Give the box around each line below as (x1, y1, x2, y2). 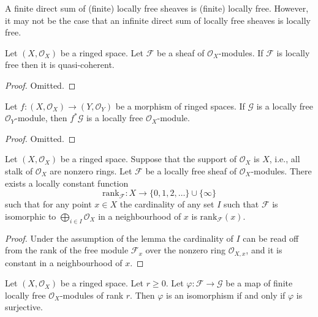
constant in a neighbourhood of (5, 256, 123, 269)
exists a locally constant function (5, 176, 129, 189)
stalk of (5, 164, 33, 177)
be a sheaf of (156, 46, 205, 59)
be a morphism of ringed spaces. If (115, 99, 245, 112)
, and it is (246, 244, 282, 256)
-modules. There (251, 164, 312, 177)
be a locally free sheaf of (145, 164, 237, 177)
